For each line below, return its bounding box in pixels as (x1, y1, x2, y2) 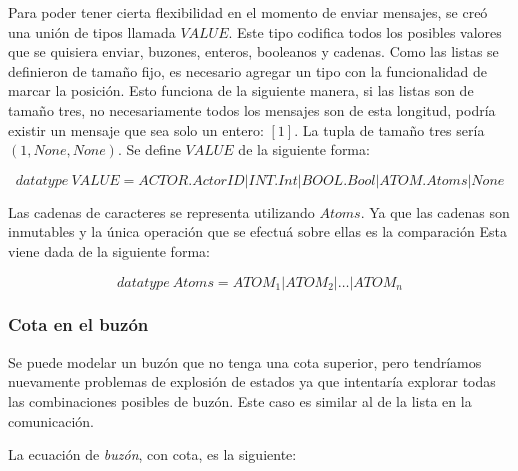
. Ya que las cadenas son (360, 201, 510, 222)
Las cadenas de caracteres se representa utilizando (8, 201, 315, 222)
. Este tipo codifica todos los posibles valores (228, 21, 502, 42)
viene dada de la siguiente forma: (8, 240, 210, 261)
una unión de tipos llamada (8, 21, 176, 42)
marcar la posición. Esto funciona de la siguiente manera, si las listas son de (8, 80, 474, 101)
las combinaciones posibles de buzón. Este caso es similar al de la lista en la (8, 390, 472, 411)
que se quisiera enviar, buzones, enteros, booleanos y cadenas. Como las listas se (8, 41, 499, 62)
